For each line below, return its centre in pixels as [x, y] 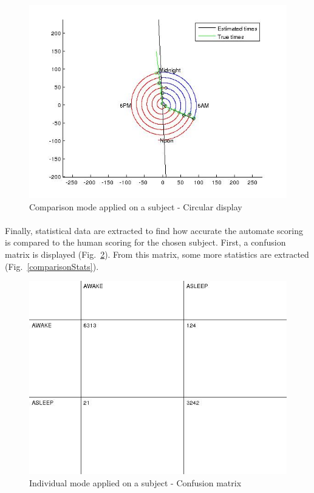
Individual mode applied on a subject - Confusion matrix [135, 482]
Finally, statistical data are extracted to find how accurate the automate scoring [154, 230]
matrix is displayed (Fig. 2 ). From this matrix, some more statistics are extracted [157, 254]
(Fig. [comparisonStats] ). [52, 266]
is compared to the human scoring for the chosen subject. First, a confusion [145, 242]
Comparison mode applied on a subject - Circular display [136, 206]
